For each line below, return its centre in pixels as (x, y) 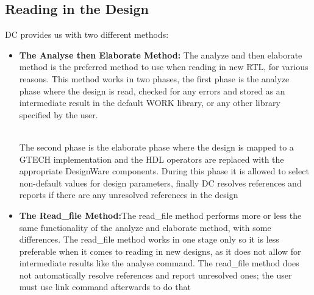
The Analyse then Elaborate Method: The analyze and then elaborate (161, 55)
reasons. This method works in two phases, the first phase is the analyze (154, 78)
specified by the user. (59, 114)
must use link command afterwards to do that (105, 287)
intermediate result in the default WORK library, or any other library (150, 103)
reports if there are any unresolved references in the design (129, 195)
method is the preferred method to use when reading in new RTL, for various (164, 67)
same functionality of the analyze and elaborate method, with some (145, 227)
